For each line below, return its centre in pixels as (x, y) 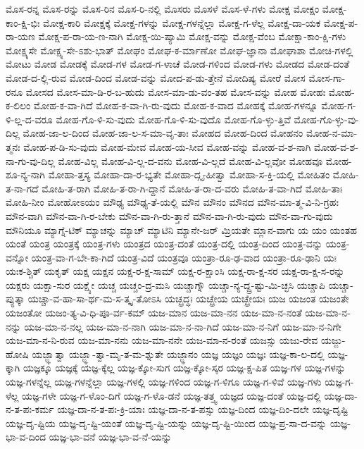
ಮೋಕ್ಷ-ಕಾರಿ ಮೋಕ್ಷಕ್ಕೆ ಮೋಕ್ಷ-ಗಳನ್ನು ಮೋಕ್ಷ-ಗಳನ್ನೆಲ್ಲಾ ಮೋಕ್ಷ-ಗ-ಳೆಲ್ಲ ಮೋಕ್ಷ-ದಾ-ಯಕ (182, 22)
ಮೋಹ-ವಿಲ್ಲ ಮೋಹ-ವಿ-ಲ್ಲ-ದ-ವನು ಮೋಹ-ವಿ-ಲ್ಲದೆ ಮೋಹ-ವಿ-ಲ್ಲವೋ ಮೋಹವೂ (190, 160)
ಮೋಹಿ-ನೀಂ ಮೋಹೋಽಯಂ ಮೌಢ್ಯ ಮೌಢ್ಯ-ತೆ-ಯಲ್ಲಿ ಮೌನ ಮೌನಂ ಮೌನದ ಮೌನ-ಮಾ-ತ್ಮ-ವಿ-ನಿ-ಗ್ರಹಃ (172, 202)
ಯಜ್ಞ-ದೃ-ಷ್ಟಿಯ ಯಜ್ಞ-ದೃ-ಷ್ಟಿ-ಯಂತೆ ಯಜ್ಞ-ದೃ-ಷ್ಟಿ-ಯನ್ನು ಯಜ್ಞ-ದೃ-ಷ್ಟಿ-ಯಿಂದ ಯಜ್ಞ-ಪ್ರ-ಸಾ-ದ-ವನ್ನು (167, 423)
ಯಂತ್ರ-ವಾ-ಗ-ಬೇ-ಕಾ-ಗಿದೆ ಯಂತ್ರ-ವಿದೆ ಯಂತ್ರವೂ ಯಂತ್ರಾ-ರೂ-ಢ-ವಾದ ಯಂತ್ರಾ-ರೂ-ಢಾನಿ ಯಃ (184, 257)
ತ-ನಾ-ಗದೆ (22, 188)
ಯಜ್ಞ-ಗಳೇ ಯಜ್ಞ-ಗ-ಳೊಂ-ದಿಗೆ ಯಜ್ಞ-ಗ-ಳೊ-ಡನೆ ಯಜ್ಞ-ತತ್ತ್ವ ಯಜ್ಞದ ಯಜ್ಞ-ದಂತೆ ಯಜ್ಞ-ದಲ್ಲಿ (171, 395)
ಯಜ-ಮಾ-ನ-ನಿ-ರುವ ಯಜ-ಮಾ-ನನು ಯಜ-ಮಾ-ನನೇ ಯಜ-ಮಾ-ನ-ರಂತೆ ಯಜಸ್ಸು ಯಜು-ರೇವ (162, 340)
